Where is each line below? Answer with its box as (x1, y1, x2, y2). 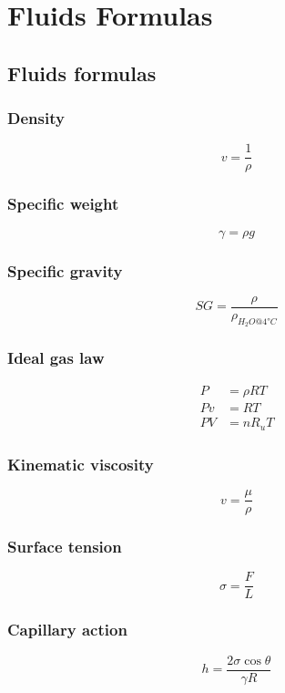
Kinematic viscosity (7, 452, 154, 475)
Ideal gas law (7, 346, 105, 369)
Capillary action (7, 618, 127, 641)
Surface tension (7, 535, 122, 558)
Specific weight (7, 192, 119, 215)
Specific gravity (7, 259, 123, 282)
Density (7, 107, 65, 129)
